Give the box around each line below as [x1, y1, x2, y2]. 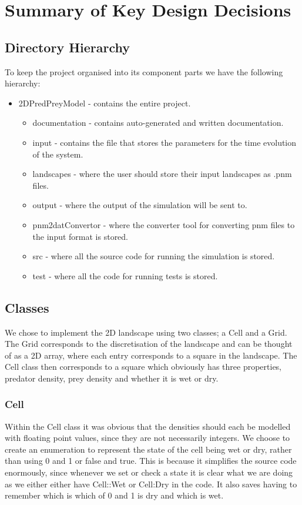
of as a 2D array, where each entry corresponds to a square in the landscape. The [5, 349, 297, 361]
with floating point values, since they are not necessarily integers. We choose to [5, 432, 290, 444]
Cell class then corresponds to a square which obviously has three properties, [5, 360, 282, 373]
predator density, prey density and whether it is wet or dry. [5, 372, 219, 384]
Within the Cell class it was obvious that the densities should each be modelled [5, 420, 291, 432]
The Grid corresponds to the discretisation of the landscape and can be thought [5, 337, 293, 350]
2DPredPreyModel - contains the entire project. [18, 96, 191, 109]
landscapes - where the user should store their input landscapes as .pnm [32, 168, 292, 180]
